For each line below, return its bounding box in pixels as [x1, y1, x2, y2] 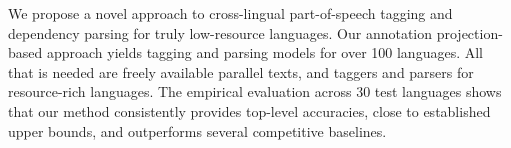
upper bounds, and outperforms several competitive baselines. [8, 120, 387, 141]
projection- [436, 22, 503, 43]
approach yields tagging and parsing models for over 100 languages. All [46, 42, 484, 63]
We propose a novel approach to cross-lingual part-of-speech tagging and [8, 3, 453, 23]
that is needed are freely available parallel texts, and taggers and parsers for [8, 61, 474, 82]
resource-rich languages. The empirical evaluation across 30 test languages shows [8, 81, 502, 102]
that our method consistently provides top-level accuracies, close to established [8, 100, 491, 121]
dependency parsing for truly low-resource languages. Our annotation [8, 22, 433, 43]
